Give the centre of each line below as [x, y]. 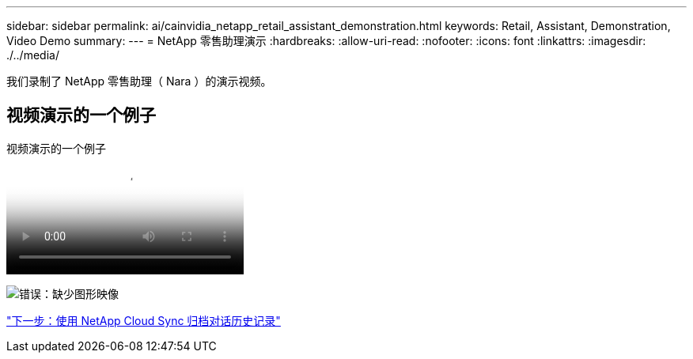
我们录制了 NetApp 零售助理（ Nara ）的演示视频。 [139, 81]
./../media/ [33, 55]
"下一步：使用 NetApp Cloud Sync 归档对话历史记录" [144, 320]
